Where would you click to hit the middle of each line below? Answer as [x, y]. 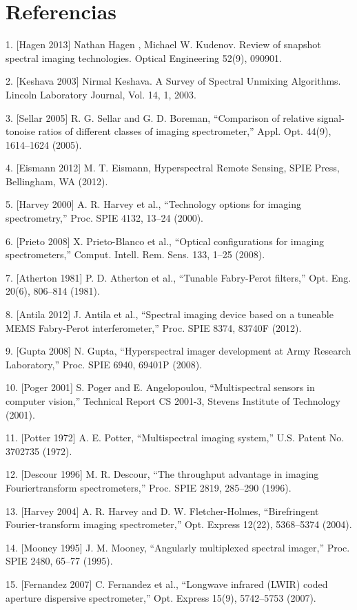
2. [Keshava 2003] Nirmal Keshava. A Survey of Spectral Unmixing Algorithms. [173, 81]
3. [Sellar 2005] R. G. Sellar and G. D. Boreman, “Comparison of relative [160, 117]
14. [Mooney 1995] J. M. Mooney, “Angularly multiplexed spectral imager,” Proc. [178, 547]
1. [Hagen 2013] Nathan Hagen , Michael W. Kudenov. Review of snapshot [163, 44]
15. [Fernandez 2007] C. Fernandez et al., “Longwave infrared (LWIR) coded [167, 583]
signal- [331, 117]
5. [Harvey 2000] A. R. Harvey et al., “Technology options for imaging [153, 204]
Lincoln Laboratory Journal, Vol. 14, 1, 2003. [101, 94]
